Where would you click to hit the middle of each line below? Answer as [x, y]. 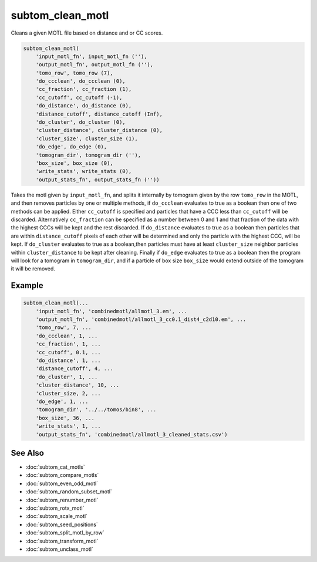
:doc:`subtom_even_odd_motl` [62, 483]
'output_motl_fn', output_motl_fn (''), [95, 65]
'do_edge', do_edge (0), [71, 147]
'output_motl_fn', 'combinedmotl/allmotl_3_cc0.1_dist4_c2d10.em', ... [141, 319]
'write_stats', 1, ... [68, 426]
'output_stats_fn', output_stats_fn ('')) [97, 180]
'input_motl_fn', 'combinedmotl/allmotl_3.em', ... [112, 311]
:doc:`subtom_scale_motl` [57, 516]
